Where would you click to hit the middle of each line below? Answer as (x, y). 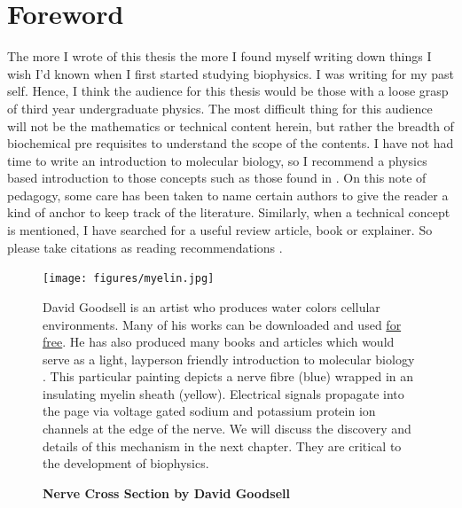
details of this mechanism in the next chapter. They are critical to (222, 445)
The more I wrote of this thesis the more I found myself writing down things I (219, 56)
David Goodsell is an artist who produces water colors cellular (211, 306)
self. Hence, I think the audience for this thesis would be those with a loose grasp (228, 91)
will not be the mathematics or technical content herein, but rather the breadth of (231, 125)
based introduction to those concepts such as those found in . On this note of (217, 178)
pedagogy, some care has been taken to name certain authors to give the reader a (228, 195)
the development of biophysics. (126, 463)
